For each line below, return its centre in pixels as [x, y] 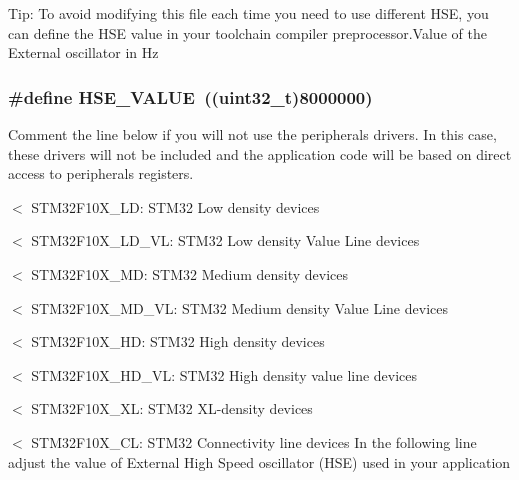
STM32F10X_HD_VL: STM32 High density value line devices [224, 374]
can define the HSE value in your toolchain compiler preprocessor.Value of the [247, 32]
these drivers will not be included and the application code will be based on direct [260, 153]
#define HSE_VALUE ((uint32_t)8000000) [190, 96]
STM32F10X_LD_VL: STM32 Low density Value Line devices [225, 240]
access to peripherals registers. [101, 173]
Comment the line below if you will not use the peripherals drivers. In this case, [252, 134]
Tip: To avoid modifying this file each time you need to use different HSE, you [248, 13]
